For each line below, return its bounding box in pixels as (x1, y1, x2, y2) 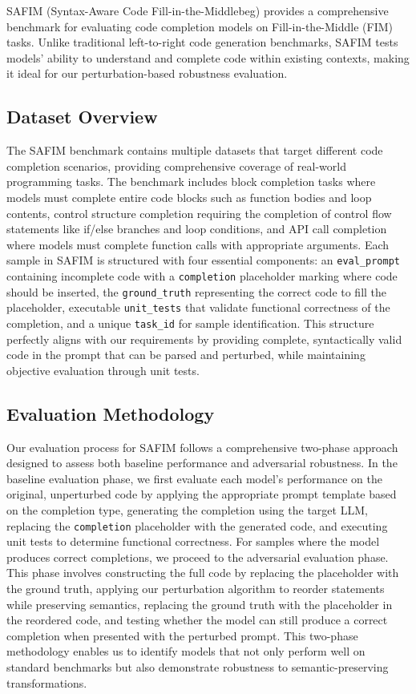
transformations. (6, 674, 87, 691)
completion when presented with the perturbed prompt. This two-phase (6, 627, 358, 644)
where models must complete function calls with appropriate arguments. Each (6, 236, 390, 252)
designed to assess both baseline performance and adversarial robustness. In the (6, 454, 398, 471)
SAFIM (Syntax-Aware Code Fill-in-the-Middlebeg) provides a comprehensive (6, 2, 389, 18)
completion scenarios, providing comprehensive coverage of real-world (6, 157, 346, 174)
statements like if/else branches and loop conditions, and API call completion (6, 220, 387, 237)
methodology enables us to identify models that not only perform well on (6, 643, 366, 660)
